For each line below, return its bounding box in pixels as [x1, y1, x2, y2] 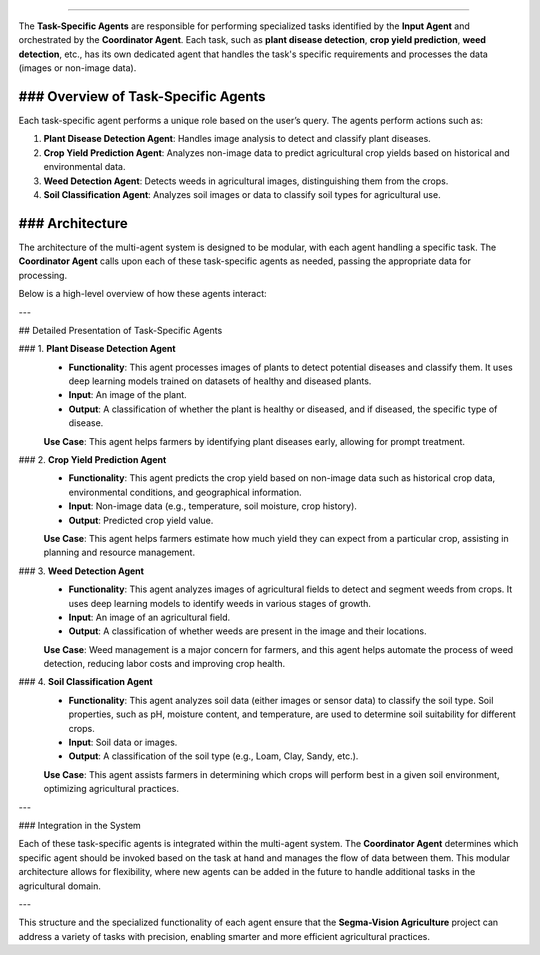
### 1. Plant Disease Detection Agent [18, 343, 176, 355]
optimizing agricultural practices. [43, 783, 180, 795]
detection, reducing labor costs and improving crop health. [43, 658, 286, 670]
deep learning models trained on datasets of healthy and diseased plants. [68, 375, 372, 387]
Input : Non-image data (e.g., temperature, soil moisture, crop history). [68, 500, 357, 512]
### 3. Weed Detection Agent [18, 565, 145, 577]
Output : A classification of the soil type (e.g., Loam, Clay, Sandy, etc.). [68, 750, 359, 762]
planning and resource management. [43, 546, 195, 559]
